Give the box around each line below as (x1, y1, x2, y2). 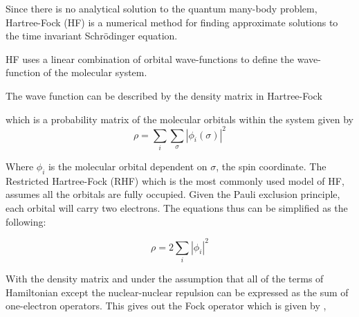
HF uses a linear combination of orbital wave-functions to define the (6, 51, 295, 66)
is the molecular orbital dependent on (48, 158, 208, 173)
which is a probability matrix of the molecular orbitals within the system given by (6, 111, 353, 126)
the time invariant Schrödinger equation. (6, 28, 178, 43)
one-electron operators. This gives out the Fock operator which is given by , (6, 298, 326, 313)
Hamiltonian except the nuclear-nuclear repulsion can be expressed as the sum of (6, 284, 349, 299)
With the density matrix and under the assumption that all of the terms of (6, 271, 324, 285)
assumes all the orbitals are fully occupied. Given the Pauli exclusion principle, (6, 187, 340, 201)
